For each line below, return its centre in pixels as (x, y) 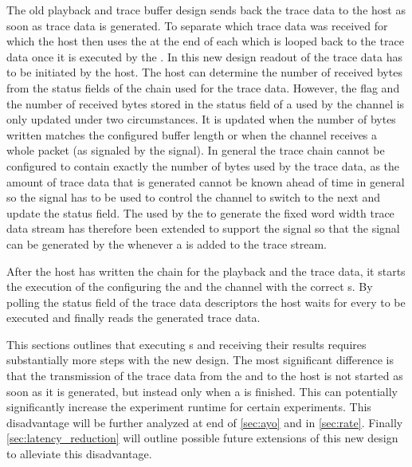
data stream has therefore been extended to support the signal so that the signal (203, 228)
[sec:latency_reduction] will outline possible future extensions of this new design (202, 438)
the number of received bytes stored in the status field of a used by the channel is (206, 103)
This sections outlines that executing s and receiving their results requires (186, 344)
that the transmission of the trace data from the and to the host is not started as (205, 376)
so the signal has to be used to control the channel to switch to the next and (193, 197)
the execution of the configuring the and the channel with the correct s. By (190, 286)
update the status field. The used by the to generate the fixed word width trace (200, 212)
